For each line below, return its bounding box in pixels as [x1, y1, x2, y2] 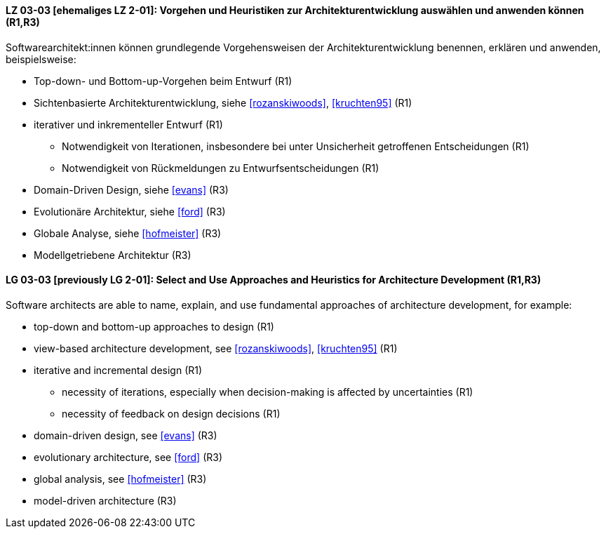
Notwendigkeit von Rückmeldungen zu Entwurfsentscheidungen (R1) [62, 161, 379, 174]
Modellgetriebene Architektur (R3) [34, 248, 191, 261]
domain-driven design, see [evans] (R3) [34, 429, 217, 441]
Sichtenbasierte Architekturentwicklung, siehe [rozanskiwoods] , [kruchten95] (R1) [34, 96, 412, 109]
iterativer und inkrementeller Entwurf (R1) [34, 118, 223, 131]
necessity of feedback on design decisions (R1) [62, 407, 281, 420]
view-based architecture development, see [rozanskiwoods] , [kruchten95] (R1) [34, 342, 398, 354]
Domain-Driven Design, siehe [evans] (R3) [34, 183, 229, 196]
